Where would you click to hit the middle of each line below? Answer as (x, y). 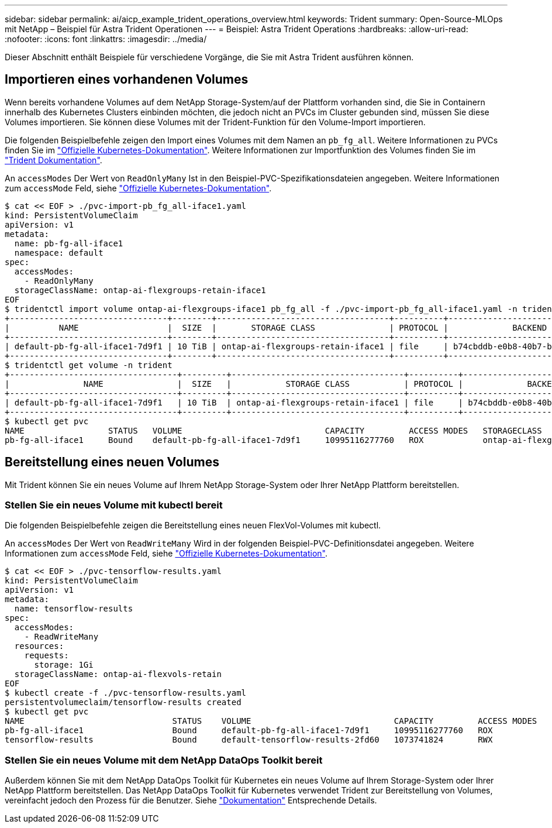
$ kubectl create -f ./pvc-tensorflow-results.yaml (126, 693)
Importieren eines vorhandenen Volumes (127, 80)
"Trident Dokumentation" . (54, 160)
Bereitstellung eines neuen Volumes (112, 462)
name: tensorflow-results (74, 609)
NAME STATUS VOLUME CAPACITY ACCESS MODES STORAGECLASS (273, 430)
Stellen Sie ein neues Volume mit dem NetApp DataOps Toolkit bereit (164, 760)
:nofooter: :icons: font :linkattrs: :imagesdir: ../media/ (106, 39)
